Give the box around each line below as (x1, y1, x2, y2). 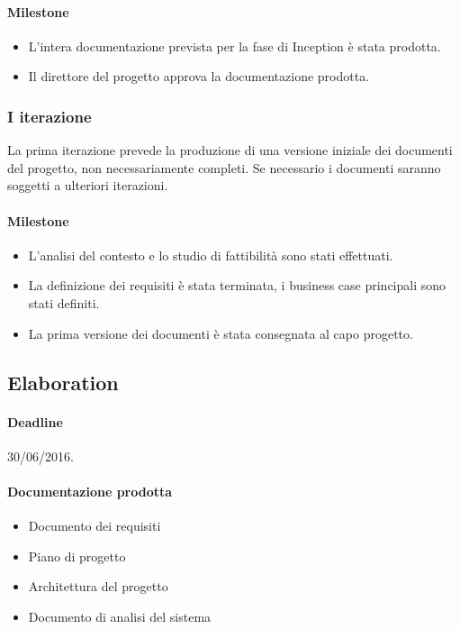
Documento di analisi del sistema (28, 606, 212, 625)
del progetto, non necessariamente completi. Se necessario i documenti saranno (7, 158, 441, 177)
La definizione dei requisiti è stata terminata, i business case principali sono (28, 276, 446, 295)
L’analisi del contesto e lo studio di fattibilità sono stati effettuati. (28, 245, 393, 264)
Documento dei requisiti (28, 516, 161, 535)
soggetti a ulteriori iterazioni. (7, 176, 168, 195)
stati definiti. (28, 293, 100, 312)
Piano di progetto (28, 546, 126, 565)
